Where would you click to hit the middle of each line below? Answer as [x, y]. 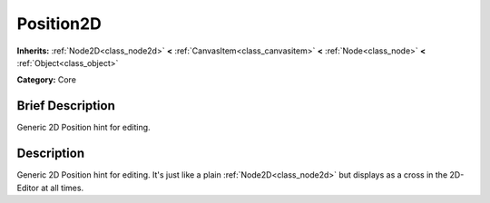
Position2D [59, 24]
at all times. [63, 188]
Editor [28, 188]
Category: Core [47, 80]
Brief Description [66, 106]
